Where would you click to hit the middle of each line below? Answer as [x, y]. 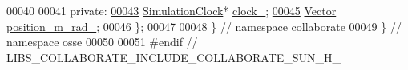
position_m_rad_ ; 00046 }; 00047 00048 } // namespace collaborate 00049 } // [204, 26]
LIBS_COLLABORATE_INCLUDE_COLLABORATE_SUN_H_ [174, 57]
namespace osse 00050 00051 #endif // [102, 42]
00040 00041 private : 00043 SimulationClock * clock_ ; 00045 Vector [172, 10]
